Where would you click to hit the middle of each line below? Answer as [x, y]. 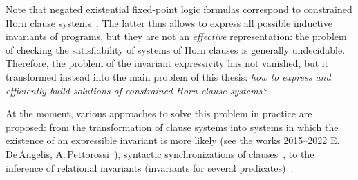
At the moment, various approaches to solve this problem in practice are [159, 113]
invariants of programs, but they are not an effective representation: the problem [176, 36]
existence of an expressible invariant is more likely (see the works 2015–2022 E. [173, 140]
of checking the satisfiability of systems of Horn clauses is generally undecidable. [176, 49]
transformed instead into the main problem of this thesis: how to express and [168, 76]
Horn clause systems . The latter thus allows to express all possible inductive [169, 22]
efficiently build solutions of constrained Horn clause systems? [136, 90]
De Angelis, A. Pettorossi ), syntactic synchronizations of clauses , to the [160, 153]
